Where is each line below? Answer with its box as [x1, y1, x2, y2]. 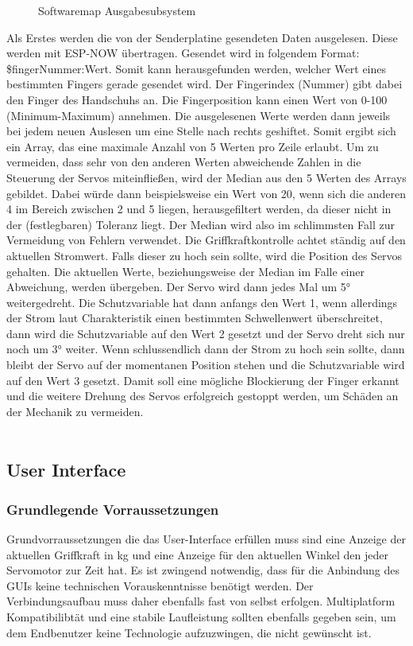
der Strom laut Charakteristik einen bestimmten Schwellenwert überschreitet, [6, 309, 383, 326]
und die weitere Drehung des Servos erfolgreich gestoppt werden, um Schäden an [6, 387, 399, 404]
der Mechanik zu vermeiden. [6, 403, 144, 419]
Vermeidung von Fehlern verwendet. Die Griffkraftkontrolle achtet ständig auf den [6, 232, 406, 248]
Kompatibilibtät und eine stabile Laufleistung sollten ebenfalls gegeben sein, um [6, 609, 396, 625]
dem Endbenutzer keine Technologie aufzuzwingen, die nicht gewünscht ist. [6, 624, 372, 640]
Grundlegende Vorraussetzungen [6, 499, 219, 519]
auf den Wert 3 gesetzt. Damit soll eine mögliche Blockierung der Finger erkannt [6, 372, 399, 388]
